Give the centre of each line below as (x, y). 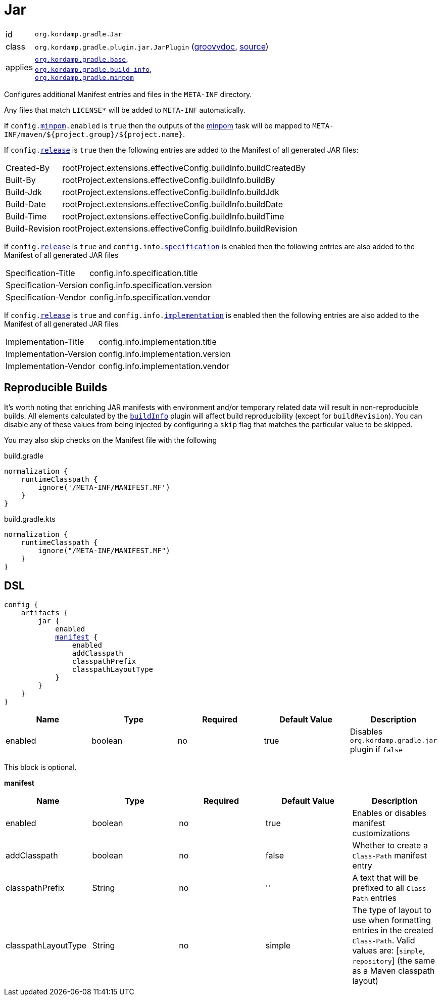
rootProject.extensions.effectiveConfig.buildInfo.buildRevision (180, 228)
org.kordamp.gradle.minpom (84, 77)
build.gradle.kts (30, 519)
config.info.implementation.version (165, 354)
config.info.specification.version (151, 285)
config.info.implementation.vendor (164, 366)
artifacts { (44, 613)
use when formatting (391, 920)
